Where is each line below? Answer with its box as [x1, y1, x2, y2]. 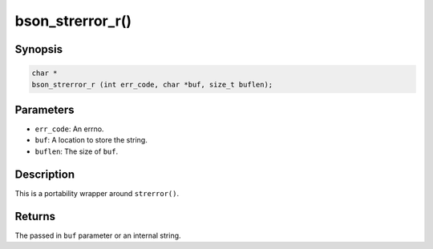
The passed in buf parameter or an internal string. [14, 231, 181, 240]
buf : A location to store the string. [34, 135, 148, 145]
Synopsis [14, 42, 63, 56]
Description [14, 167, 75, 181]
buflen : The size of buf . [34, 147, 119, 156]
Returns [14, 209, 56, 223]
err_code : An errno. [34, 124, 104, 134]
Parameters [14, 102, 75, 116]
